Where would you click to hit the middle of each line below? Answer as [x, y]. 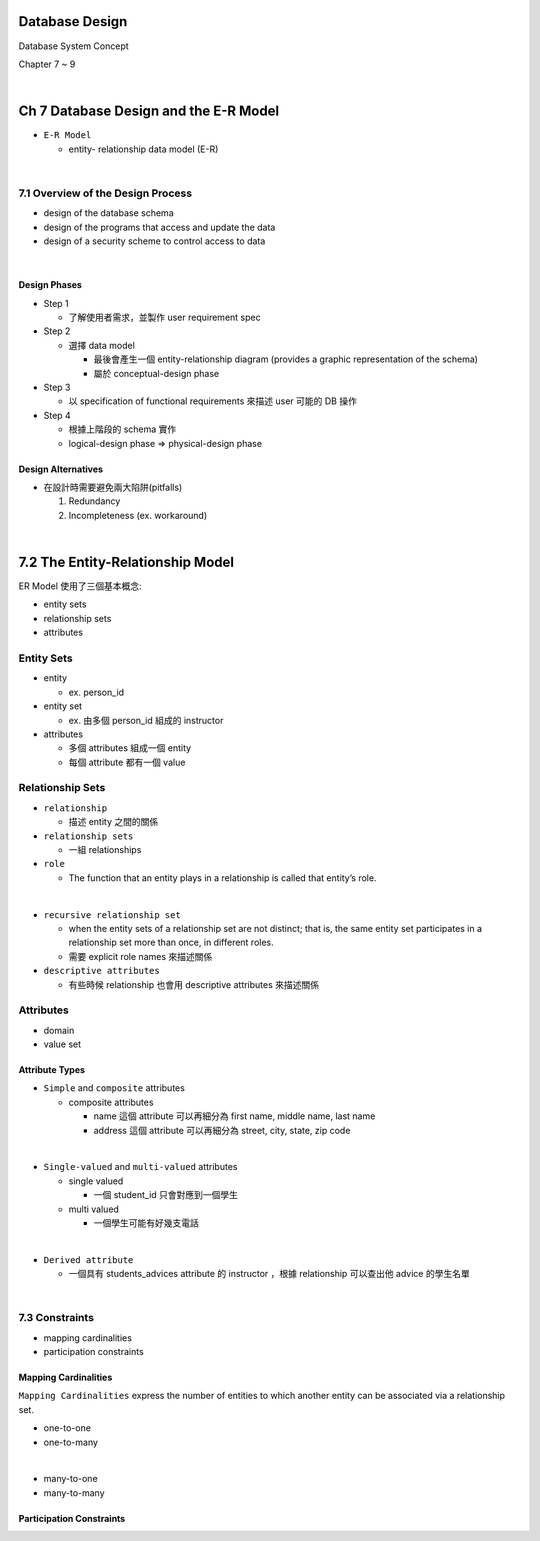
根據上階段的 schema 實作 [122, 429]
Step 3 [57, 387]
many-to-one [71, 1479]
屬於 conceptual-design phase [156, 373]
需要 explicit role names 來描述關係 [140, 956]
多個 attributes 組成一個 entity [130, 748]
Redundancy [94, 501]
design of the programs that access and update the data [159, 227]
